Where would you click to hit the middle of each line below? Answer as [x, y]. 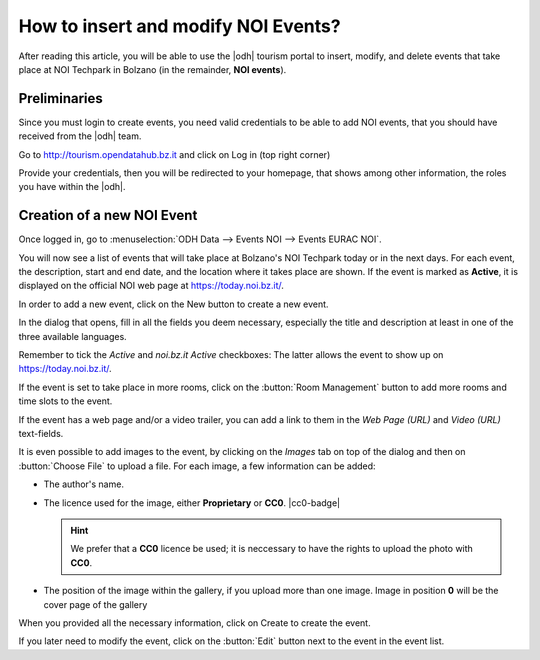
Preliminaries [61, 98]
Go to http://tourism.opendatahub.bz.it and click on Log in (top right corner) [174, 154]
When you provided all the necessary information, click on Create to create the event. [194, 622]
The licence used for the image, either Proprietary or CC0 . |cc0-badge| [191, 502]
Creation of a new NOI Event [108, 215]
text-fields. [41, 433]
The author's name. [84, 484]
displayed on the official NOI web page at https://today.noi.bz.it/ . [151, 286]
